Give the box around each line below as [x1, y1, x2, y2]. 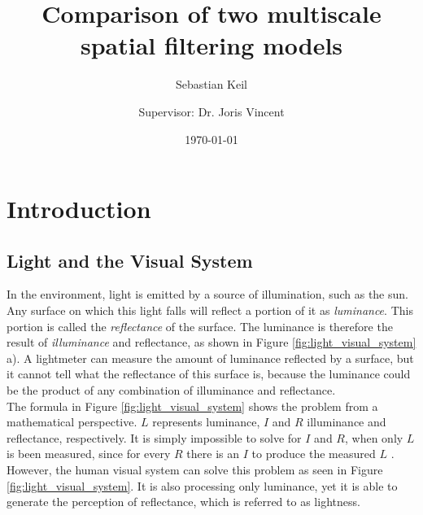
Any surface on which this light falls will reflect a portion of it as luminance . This [7, 302, 413, 319]
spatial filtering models [80, 28, 343, 62]
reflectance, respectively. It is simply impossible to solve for [7, 429, 302, 446]
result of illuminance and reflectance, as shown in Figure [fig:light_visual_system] [7, 334, 416, 351]
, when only [344, 429, 403, 446]
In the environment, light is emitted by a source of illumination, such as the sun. [7, 286, 408, 303]
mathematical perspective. [7, 413, 137, 430]
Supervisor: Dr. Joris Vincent [138, 103, 285, 120]
